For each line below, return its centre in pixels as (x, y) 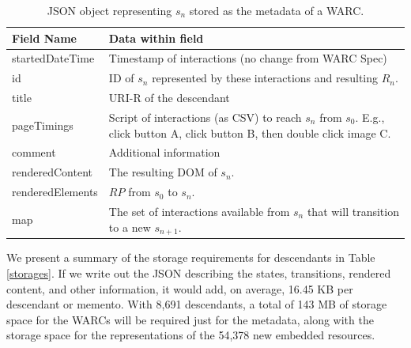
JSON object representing (109, 10)
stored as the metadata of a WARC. (277, 10)
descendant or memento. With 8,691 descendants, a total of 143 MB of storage (197, 304)
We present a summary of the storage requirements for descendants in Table (191, 257)
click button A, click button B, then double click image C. (250, 132)
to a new (130, 227)
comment (34, 152)
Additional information (164, 152)
